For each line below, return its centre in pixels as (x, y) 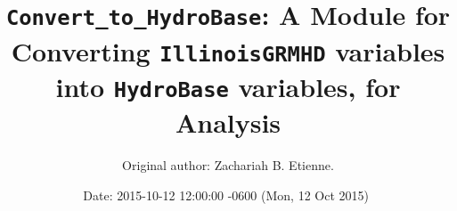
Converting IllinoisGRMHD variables (228, 50)
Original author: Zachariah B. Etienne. (228, 165)
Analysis (228, 122)
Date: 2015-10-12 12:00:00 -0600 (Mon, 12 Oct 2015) (226, 195)
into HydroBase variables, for (228, 86)
